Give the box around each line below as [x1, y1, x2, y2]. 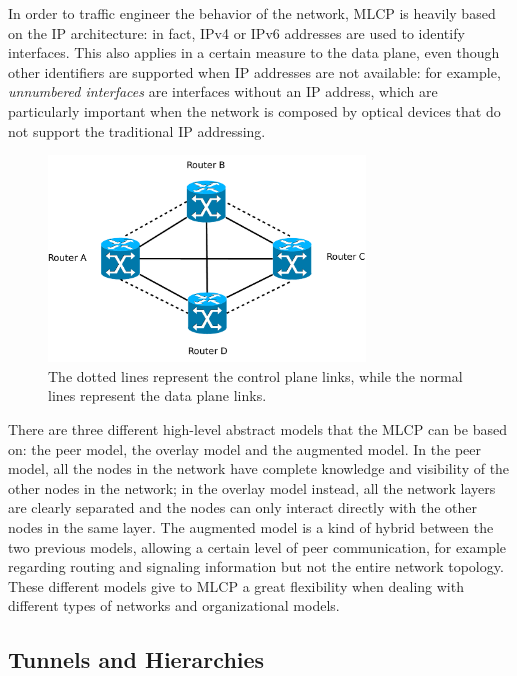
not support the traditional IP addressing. [8, 120, 266, 141]
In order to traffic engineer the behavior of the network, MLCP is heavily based [8, 3, 496, 23]
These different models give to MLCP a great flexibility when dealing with [8, 575, 464, 596]
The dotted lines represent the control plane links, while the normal [48, 365, 463, 386]
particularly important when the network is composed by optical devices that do [8, 100, 501, 121]
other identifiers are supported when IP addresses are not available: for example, [8, 61, 501, 82]
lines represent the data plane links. [48, 385, 267, 406]
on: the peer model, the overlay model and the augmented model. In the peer [8, 438, 481, 459]
